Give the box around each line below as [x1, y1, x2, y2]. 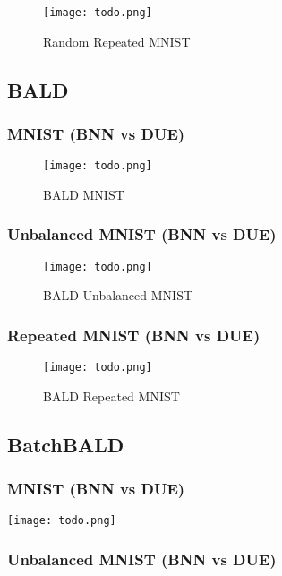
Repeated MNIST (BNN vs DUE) [7, 323, 261, 346]
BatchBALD [7, 430, 124, 458]
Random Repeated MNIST [43, 31, 191, 50]
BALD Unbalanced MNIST [43, 286, 193, 305]
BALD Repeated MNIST [43, 386, 180, 405]
